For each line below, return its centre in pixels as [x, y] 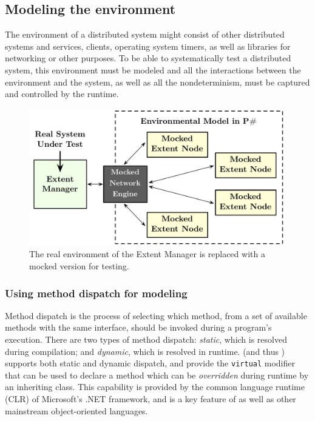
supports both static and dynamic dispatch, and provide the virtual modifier [150, 363]
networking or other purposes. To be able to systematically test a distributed [148, 58]
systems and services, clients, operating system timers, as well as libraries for [148, 46]
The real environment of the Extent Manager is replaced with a [147, 254]
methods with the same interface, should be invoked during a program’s [138, 327]
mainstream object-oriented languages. [76, 410]
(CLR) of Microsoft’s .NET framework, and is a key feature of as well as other [151, 399]
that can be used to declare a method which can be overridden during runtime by [157, 375]
